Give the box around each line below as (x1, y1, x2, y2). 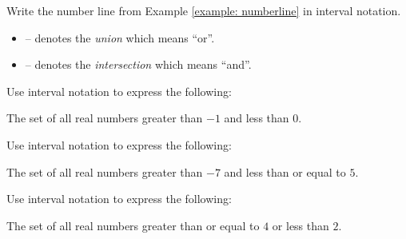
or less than (272, 217, 329, 233)
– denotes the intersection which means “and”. (25, 56, 252, 73)
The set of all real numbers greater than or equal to (6, 217, 260, 233)
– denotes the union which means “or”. (25, 29, 215, 46)
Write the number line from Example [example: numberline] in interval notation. (6, 2, 401, 18)
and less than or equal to (224, 163, 346, 180)
